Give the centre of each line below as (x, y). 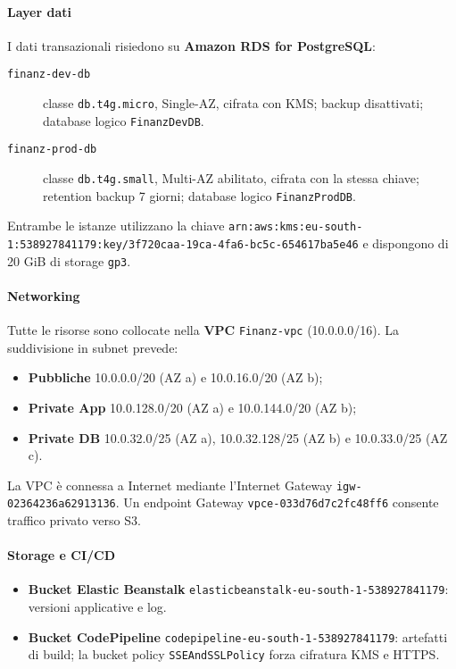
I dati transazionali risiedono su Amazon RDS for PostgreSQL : (191, 45)
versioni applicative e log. (97, 607)
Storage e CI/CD (62, 555)
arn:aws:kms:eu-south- (296, 227)
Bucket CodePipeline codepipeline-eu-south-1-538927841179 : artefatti (238, 636)
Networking (44, 295)
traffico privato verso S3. (74, 520)
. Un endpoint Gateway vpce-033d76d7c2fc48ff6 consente (277, 502)
